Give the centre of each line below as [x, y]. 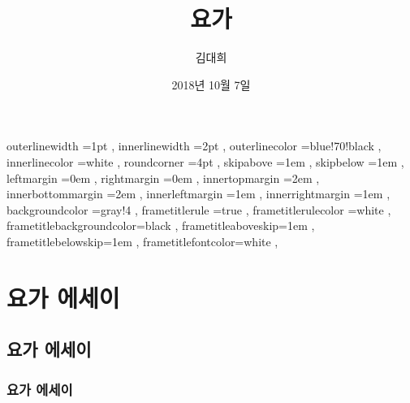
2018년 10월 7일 [211, 84]
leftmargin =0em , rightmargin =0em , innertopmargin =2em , [163, 178]
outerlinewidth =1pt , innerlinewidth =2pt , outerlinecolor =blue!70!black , [194, 146]
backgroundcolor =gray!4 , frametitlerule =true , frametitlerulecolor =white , [199, 209]
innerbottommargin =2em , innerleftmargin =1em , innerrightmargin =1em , [199, 194]
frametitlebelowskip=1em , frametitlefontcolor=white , [142, 241]
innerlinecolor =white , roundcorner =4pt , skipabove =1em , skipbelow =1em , [205, 161]
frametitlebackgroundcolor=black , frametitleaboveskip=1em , [161, 225]
